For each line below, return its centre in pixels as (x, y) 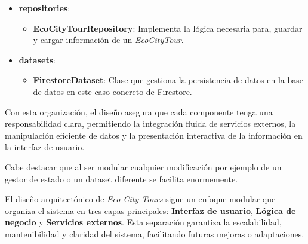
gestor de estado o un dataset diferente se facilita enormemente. (121, 179)
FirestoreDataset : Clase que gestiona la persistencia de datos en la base (168, 80)
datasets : (37, 60)
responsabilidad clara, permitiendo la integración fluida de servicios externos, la (150, 123)
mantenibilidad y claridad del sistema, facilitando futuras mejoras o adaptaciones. (155, 234)
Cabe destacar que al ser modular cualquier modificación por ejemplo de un (143, 167)
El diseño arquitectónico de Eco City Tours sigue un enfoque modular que (140, 199)
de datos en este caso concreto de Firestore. (113, 91)
